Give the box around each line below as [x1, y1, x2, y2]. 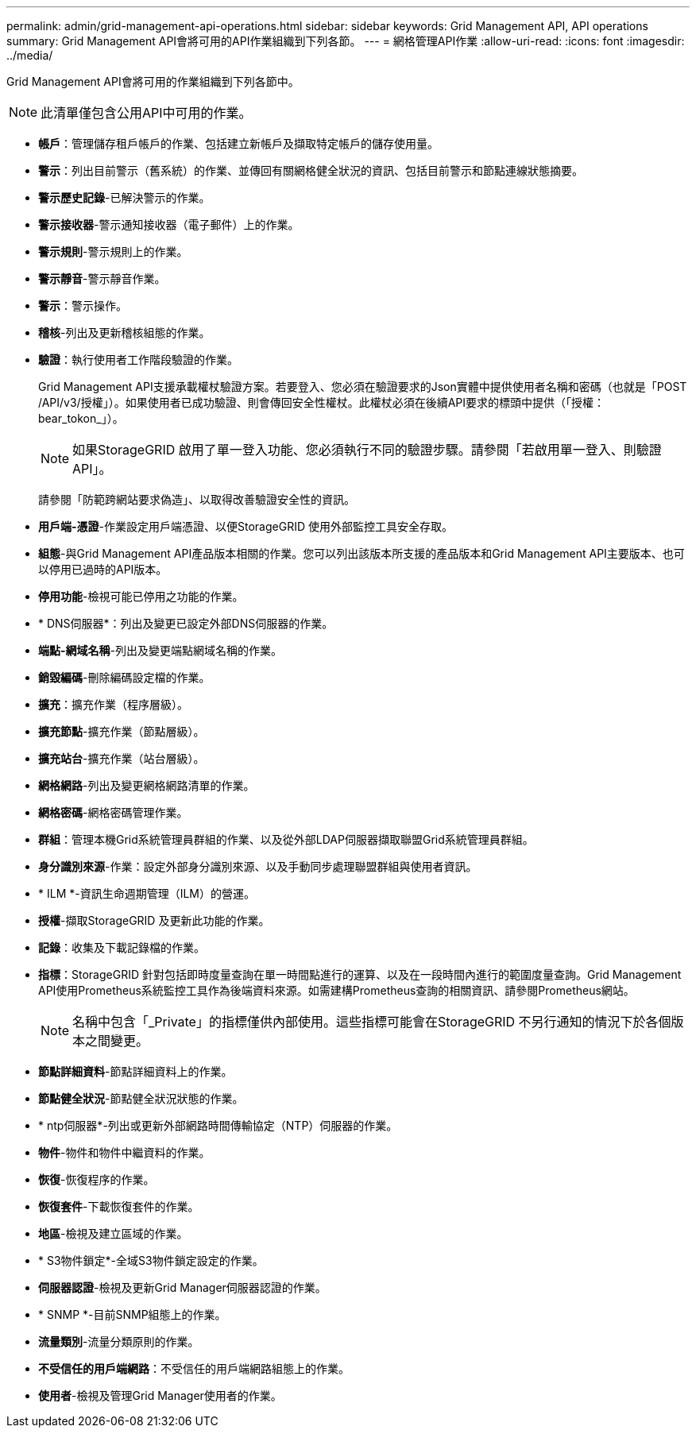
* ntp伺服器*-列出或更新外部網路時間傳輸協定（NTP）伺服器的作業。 [38, 1119, 398, 1132]
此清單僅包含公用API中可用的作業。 [41, 105, 252, 121]
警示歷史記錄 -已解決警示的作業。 [38, 191, 211, 204]
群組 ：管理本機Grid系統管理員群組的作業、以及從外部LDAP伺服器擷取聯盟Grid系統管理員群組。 [38, 833, 534, 846]
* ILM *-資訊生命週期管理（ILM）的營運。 [38, 887, 255, 900]
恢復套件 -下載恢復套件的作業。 [38, 1200, 199, 1213]
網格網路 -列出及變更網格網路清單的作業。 [38, 779, 255, 792]
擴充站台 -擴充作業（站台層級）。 [38, 752, 205, 765]
